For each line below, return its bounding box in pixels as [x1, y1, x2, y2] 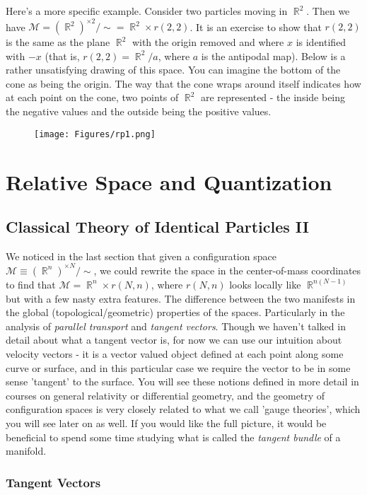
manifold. [6, 443, 47, 458]
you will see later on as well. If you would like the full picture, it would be [6, 415, 327, 430]
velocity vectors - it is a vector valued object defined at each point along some [6, 346, 344, 361]
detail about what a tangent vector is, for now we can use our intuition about [6, 332, 342, 347]
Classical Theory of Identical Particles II [6, 216, 309, 238]
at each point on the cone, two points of [6, 90, 179, 105]
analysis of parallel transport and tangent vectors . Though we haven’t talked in [6, 318, 346, 333]
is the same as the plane [6, 35, 110, 49]
